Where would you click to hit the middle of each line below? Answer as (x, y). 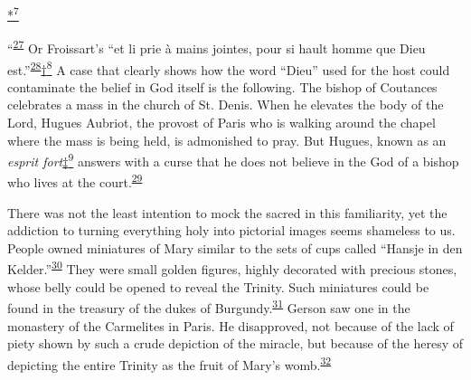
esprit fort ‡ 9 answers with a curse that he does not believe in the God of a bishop (233, 160)
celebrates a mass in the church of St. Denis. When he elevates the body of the (226, 104)
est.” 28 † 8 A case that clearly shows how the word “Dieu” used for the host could (229, 68)
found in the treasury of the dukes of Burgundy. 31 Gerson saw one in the (209, 306)
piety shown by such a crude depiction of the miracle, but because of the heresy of (235, 343)
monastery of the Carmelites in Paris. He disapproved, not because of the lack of (231, 325)
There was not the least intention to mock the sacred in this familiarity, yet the (227, 212)
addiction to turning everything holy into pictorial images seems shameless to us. (231, 230)
